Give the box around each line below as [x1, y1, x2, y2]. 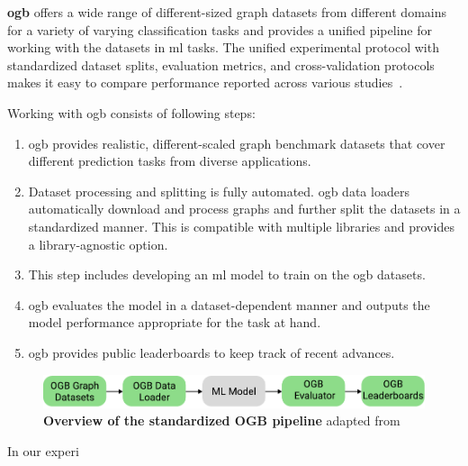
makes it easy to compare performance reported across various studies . [7, 73, 403, 92]
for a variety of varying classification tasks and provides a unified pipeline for [7, 20, 432, 39]
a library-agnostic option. [28, 234, 168, 253]
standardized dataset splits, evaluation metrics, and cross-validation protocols [7, 55, 435, 74]
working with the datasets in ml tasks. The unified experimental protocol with [7, 38, 439, 57]
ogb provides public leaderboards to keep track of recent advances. [28, 343, 395, 361]
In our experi [7, 441, 79, 460]
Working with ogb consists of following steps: [7, 103, 256, 122]
